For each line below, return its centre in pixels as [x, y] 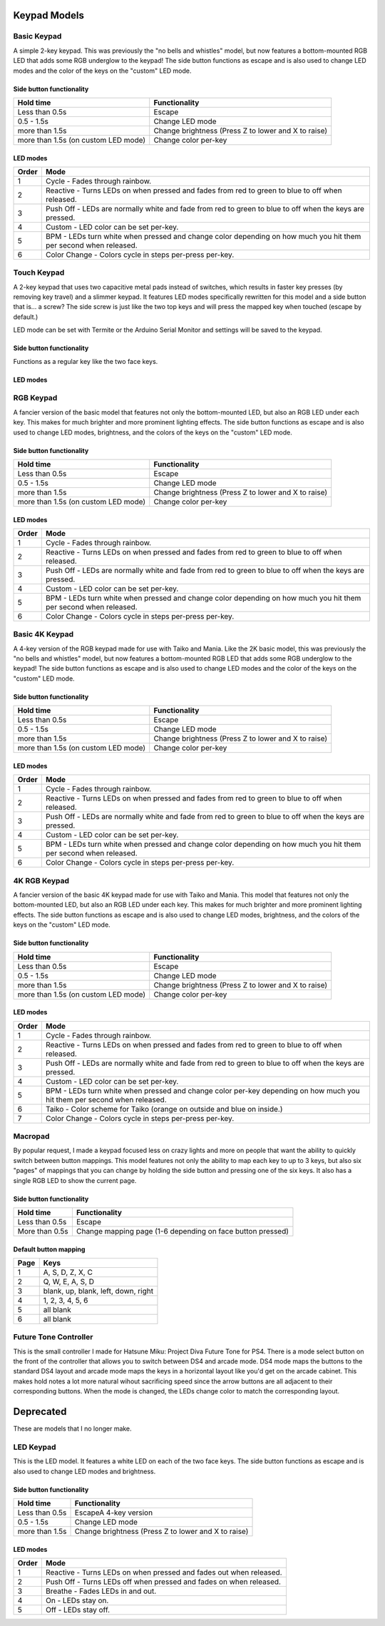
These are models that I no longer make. [72, 1429]
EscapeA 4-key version [114, 1513]
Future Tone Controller [53, 1337]
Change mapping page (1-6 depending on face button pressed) [182, 1231]
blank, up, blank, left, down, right [98, 1291]
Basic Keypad [37, 36]
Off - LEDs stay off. [78, 1610]
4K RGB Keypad [41, 880]
